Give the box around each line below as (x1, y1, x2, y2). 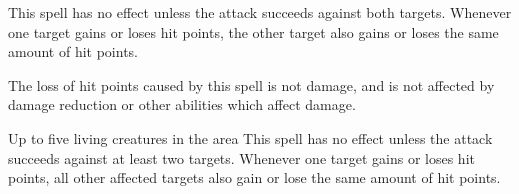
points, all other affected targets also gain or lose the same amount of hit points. (8, 167, 501, 188)
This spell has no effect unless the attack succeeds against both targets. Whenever (8, 2, 512, 22)
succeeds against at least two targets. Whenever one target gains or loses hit (8, 147, 475, 168)
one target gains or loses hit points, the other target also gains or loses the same (8, 21, 499, 42)
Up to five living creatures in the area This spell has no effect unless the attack (8, 127, 493, 148)
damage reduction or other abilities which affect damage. (8, 94, 356, 115)
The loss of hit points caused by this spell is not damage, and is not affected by (8, 74, 495, 95)
